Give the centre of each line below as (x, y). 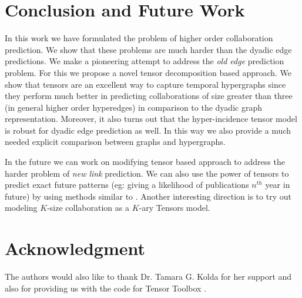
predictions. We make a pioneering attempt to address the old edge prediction (145, 61)
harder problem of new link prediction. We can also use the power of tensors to (147, 173)
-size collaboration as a (88, 208)
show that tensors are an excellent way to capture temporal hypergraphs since (145, 84)
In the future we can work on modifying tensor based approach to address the (145, 162)
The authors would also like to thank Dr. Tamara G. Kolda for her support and (148, 277)
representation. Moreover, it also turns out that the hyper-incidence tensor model (151, 119)
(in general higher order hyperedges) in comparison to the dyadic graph (133, 107)
